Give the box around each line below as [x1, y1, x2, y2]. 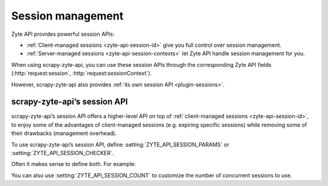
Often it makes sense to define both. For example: [11, 160, 136, 168]
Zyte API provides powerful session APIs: [11, 30, 115, 38]
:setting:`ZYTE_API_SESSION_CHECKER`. [11, 149, 114, 156]
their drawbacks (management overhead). [11, 129, 117, 137]
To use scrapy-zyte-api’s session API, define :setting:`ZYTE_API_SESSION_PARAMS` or [11, 140, 230, 148]
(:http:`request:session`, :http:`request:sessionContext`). [11, 70, 152, 77]
